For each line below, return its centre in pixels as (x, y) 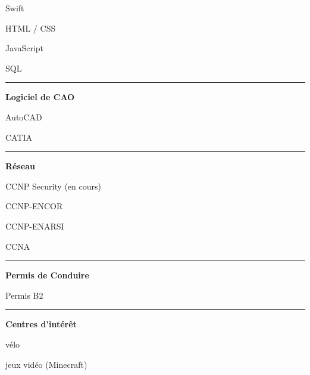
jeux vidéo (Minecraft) (46, 364)
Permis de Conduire (47, 275)
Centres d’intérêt (41, 324)
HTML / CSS (31, 28)
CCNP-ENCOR (34, 206)
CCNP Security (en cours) (53, 186)
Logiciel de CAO (40, 97)
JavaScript (25, 48)
